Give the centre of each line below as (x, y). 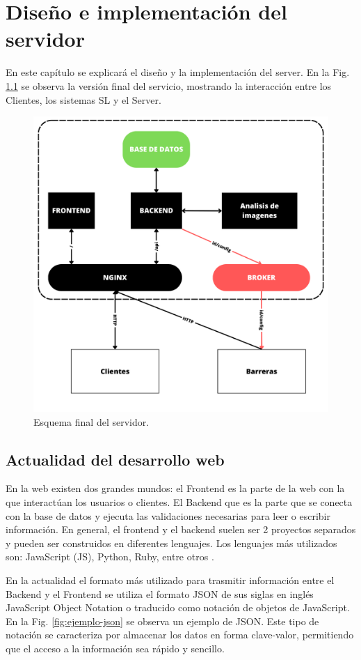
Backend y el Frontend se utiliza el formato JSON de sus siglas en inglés (160, 593)
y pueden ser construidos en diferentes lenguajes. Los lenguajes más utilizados (171, 543)
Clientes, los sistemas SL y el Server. (83, 99)
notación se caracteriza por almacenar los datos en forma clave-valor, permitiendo (180, 635)
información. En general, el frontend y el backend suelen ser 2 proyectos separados (181, 529)
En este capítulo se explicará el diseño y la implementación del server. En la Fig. (178, 72)
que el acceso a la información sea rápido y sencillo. (115, 649)
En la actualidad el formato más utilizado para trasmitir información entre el (170, 580)
